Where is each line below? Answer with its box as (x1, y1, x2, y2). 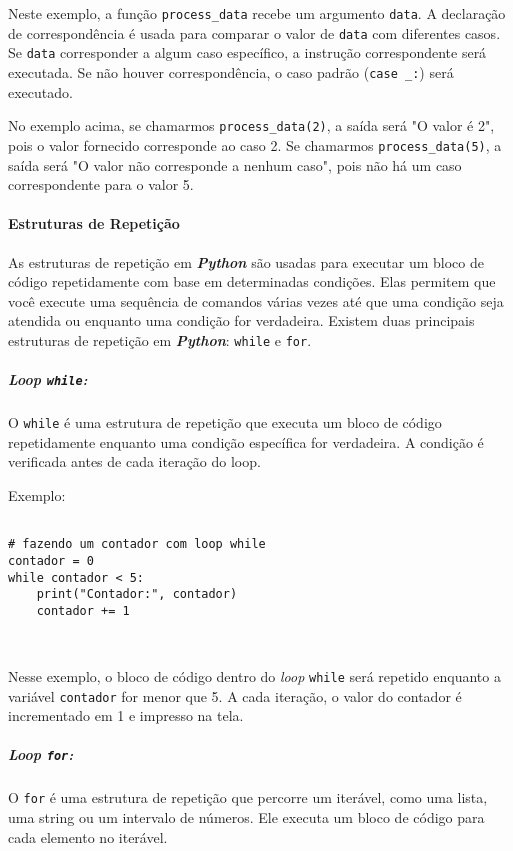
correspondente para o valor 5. (8, 174, 194, 195)
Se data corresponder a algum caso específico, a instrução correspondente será (8, 42, 487, 63)
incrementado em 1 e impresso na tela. (8, 705, 244, 726)
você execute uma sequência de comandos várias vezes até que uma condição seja (8, 290, 504, 311)
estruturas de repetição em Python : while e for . (8, 329, 312, 350)
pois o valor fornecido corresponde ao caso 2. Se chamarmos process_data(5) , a (8, 134, 502, 155)
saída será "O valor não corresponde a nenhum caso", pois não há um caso (8, 154, 462, 175)
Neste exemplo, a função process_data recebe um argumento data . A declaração (8, 3, 506, 23)
